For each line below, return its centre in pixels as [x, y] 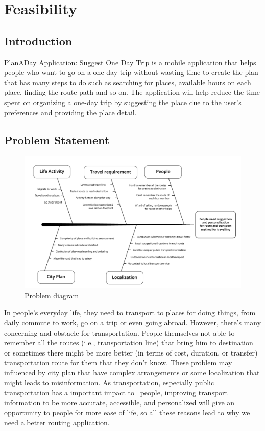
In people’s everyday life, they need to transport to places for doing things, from [130, 312]
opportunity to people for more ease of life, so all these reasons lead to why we [127, 412]
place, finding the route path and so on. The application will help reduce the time [132, 92]
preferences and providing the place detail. [70, 112]
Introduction [38, 41]
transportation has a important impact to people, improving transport [116, 392]
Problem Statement [57, 140]
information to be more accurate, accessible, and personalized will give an [119, 402]
